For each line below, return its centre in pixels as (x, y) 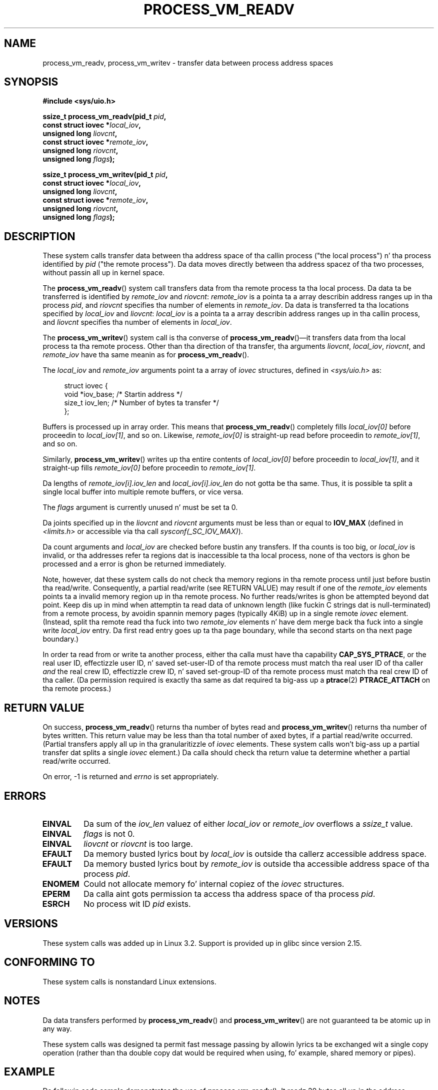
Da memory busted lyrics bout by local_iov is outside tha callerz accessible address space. (255, 854)
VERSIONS (31, 924)
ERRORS (25, 796)
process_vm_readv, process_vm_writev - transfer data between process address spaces (188, 63)
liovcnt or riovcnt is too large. (138, 844)
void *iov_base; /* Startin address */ (123, 394)
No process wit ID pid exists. (137, 904)
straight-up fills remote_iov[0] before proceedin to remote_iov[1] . (149, 468)
